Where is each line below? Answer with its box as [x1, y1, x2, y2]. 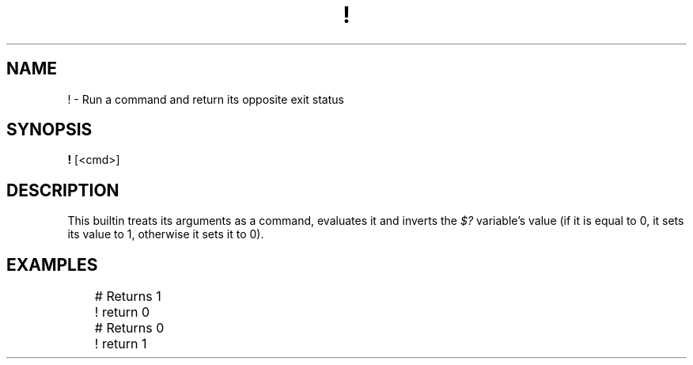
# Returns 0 [94, 320, 165, 336]
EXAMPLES [6, 254, 98, 275]
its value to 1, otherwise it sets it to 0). [67, 227, 264, 241]
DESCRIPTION [6, 180, 119, 200]
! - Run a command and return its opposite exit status [67, 92, 344, 106]
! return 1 [94, 336, 147, 352]
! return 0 [94, 304, 150, 321]
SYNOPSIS [6, 120, 93, 140]
